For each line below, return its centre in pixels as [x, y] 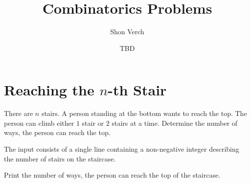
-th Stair [137, 90]
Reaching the [49, 90]
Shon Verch [127, 32]
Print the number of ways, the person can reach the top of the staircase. [112, 175]
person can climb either [39, 123]
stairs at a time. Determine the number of [175, 123]
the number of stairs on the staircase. [60, 158]
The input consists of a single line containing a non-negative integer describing [122, 149]
